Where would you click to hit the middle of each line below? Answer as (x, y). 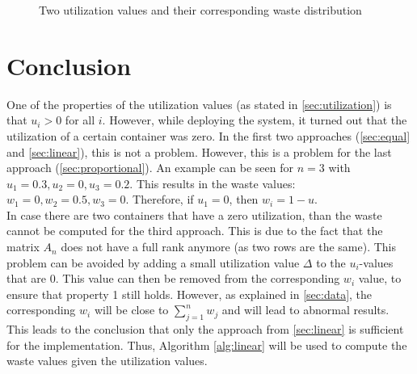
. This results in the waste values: (213, 183)
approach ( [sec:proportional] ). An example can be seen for (150, 168)
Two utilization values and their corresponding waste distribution (200, 10)
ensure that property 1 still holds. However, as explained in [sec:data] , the (190, 294)
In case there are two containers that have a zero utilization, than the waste (194, 214)
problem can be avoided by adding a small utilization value (153, 262)
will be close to (131, 310)
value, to (380, 278)
